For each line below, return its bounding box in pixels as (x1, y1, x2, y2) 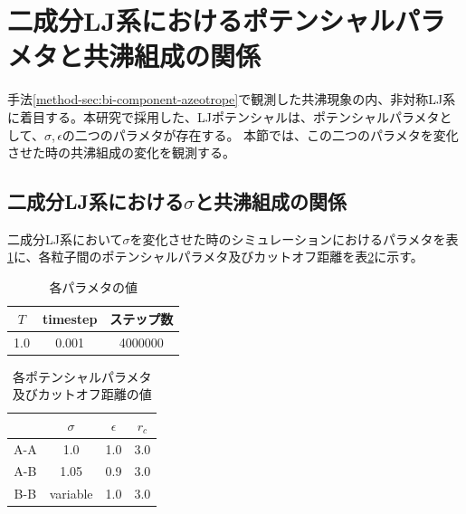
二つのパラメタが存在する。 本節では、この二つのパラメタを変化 (74, 125, 459, 144)
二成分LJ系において (7, 229, 123, 248)
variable (49, 484, 93, 503)
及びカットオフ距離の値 (12, 385, 152, 404)
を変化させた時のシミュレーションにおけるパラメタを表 (129, 229, 459, 248)
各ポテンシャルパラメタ (12, 366, 152, 385)
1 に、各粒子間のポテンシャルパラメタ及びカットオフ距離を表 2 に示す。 (7, 247, 423, 266)
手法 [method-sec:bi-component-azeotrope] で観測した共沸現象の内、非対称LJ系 (7, 90, 456, 109)
